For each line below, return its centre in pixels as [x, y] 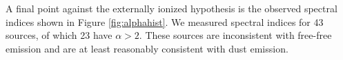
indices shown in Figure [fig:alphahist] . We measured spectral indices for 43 [165, 21]
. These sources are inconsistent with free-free [235, 35]
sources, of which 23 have [59, 35]
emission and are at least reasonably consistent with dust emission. [147, 48]
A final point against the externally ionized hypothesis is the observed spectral [171, 8]
